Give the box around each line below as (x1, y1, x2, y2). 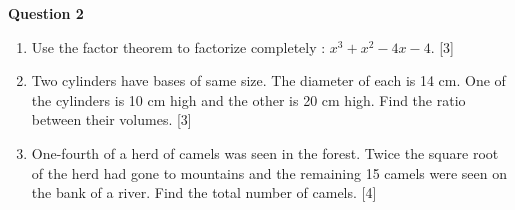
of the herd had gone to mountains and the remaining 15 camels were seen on (31, 162, 507, 183)
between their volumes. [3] (31, 109, 192, 130)
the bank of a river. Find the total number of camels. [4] (31, 182, 377, 203)
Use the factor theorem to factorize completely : (31, 36, 326, 57)
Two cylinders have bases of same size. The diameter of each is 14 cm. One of (31, 70, 506, 91)
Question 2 (8, 3, 84, 23)
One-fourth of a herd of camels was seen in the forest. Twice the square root (31, 142, 499, 163)
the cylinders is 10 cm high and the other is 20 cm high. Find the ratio (31, 89, 466, 110)
